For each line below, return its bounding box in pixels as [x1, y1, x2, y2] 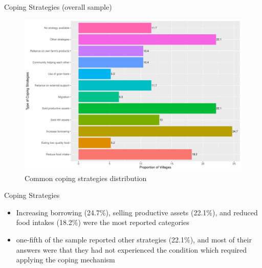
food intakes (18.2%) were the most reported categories [16, 217, 189, 228]
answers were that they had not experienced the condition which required [16, 244, 247, 255]
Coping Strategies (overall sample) [4, 2, 112, 12]
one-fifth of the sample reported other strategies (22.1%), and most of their [16, 234, 252, 245]
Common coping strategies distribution [25, 172, 147, 183]
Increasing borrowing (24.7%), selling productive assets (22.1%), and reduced [16, 207, 258, 217]
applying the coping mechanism [16, 254, 115, 265]
